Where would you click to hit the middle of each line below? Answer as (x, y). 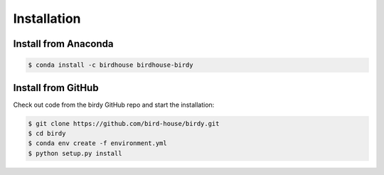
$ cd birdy (47, 134)
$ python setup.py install (75, 153)
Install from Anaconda (63, 44)
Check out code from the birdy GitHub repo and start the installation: (114, 105)
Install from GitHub (56, 88)
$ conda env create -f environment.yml (97, 143)
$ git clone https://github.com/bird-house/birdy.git (124, 123)
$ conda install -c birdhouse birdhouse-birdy (111, 65)
